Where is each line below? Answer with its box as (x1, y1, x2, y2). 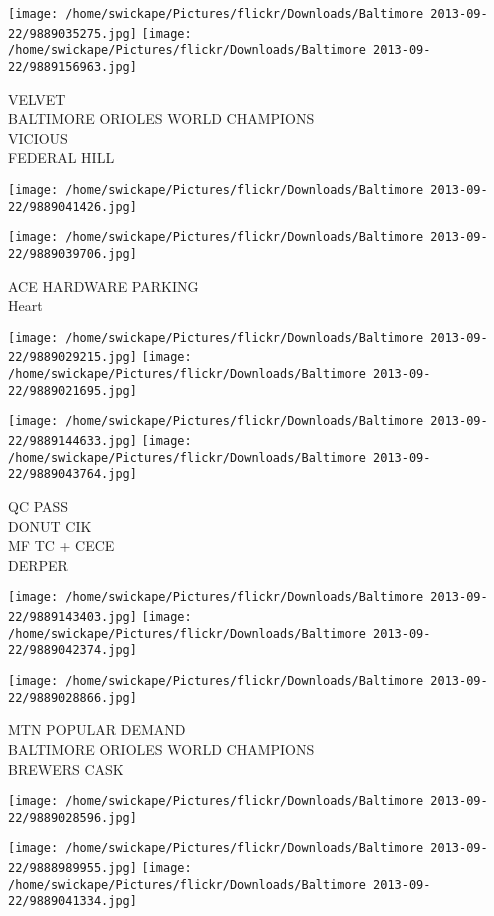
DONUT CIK (8, 515, 92, 536)
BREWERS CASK (8, 758, 124, 779)
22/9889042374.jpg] (8, 643, 137, 658)
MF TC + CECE (8, 535, 115, 556)
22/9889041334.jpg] (8, 894, 137, 909)
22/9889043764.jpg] (8, 467, 137, 482)
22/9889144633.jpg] (8, 434, 137, 449)
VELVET (8, 88, 66, 109)
